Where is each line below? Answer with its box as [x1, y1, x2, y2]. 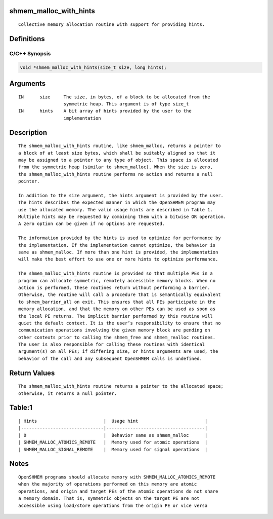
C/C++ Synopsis [9, 50, 51, 57]
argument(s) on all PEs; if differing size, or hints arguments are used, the [18, 349, 218, 354]
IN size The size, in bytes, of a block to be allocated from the [18, 94, 210, 100]
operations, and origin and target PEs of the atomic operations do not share [18, 488, 218, 494]
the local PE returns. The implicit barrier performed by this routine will [18, 313, 213, 319]
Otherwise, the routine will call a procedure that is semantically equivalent [18, 292, 221, 298]
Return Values [9, 368, 55, 377]
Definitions [9, 34, 45, 43]
